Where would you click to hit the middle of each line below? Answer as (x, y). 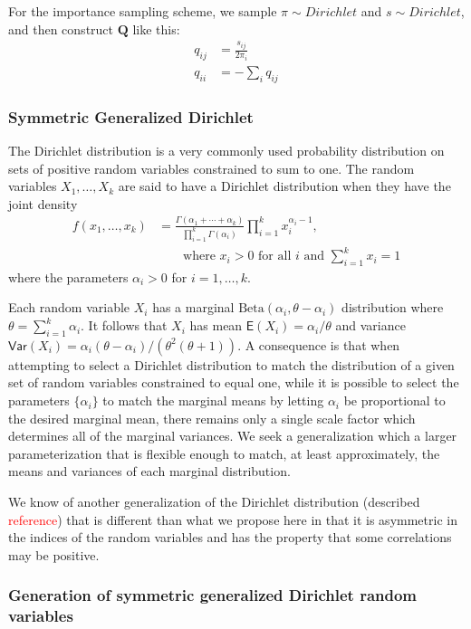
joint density (43, 203)
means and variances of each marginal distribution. (149, 471)
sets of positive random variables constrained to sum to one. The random (211, 168)
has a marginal (193, 307)
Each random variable (69, 307)
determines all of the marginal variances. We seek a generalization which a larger (233, 436)
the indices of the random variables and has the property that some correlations (230, 537)
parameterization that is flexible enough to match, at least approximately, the (224, 453)
